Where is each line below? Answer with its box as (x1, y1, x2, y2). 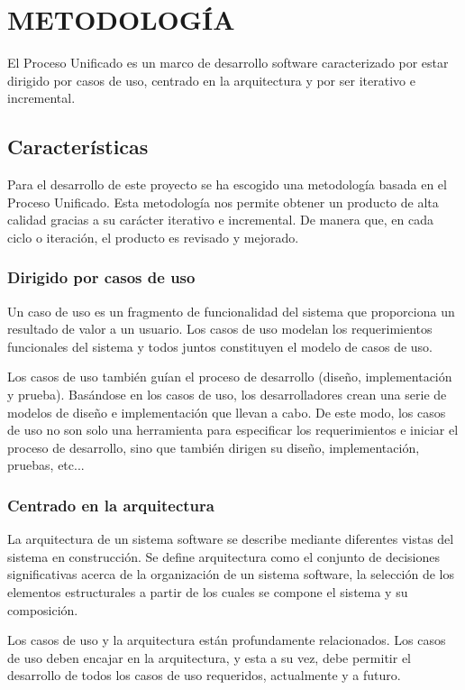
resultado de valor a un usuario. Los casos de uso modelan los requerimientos (7, 319, 433, 338)
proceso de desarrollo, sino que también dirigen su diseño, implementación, (7, 437, 420, 456)
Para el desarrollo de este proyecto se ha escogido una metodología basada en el (7, 175, 447, 194)
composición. (7, 600, 78, 619)
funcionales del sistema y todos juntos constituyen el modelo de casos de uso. (7, 336, 433, 355)
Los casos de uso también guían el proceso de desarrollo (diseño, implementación (7, 367, 452, 386)
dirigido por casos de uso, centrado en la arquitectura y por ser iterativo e (7, 70, 415, 89)
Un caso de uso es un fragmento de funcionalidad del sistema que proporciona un (7, 301, 455, 320)
